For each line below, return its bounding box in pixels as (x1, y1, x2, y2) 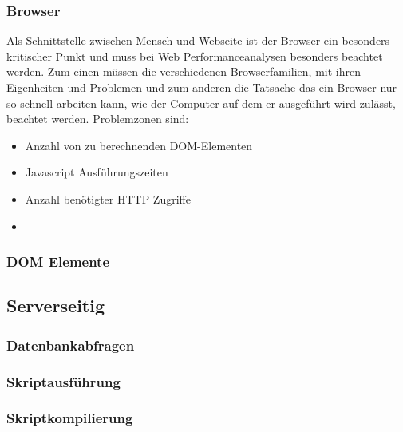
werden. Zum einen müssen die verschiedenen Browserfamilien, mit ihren (6, 63, 361, 80)
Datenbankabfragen (6, 335, 135, 355)
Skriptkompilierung (6, 408, 133, 428)
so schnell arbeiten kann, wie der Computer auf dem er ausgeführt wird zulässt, (6, 94, 396, 111)
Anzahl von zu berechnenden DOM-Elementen (25, 137, 253, 153)
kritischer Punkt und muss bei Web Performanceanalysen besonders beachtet (6, 47, 383, 64)
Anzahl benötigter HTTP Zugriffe (25, 190, 191, 207)
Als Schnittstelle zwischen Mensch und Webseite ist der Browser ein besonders (6, 32, 390, 49)
